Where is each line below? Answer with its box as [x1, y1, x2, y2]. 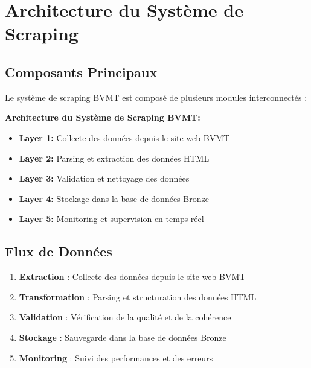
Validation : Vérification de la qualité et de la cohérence [19, 311, 231, 323]
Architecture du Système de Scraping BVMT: [5, 111, 200, 124]
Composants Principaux [5, 62, 158, 81]
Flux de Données [5, 242, 112, 261]
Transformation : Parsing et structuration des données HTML [19, 290, 257, 303]
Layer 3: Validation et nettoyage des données [19, 172, 190, 185]
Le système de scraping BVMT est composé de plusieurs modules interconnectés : [5, 90, 307, 103]
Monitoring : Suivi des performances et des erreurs [19, 351, 213, 364]
